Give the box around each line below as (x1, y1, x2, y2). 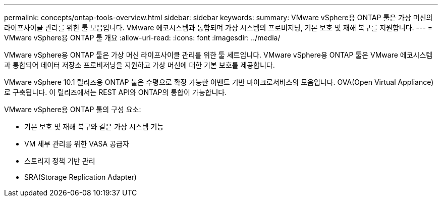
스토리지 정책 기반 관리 (24, 157, 95, 165)
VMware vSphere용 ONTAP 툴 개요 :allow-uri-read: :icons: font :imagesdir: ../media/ (4, 33, 281, 42)
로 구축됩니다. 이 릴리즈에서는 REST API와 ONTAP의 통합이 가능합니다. (4, 88, 227, 96)
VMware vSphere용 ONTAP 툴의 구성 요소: (4, 105, 141, 114)
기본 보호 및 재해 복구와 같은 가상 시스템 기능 (24, 122, 164, 131)
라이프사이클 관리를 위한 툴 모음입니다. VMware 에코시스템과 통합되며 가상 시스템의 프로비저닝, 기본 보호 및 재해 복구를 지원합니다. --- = (4, 23, 433, 32)
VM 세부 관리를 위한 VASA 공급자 (24, 139, 129, 148)
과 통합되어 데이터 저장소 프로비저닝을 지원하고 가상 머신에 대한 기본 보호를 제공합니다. (4, 61, 275, 69)
